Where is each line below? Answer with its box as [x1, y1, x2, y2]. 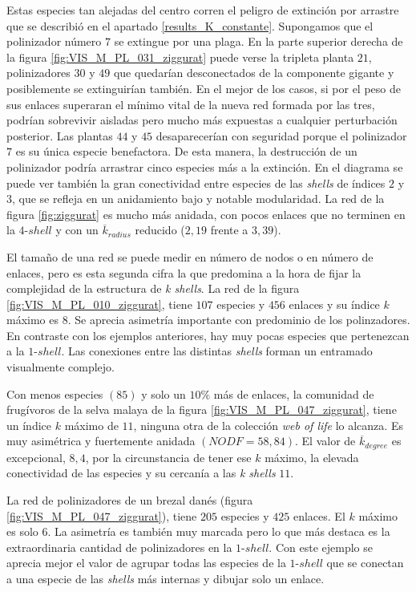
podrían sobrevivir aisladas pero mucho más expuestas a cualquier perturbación [6, 112, 398, 128]
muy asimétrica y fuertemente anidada [6, 432, 196, 449]
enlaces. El [293, 507, 345, 524]
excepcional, [6, 448, 66, 465]
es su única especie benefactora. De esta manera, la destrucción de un [15, 143, 357, 160]
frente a [210, 221, 248, 238]
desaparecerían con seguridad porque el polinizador [155, 127, 407, 144]
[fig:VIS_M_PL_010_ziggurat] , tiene [6, 295, 192, 312]
